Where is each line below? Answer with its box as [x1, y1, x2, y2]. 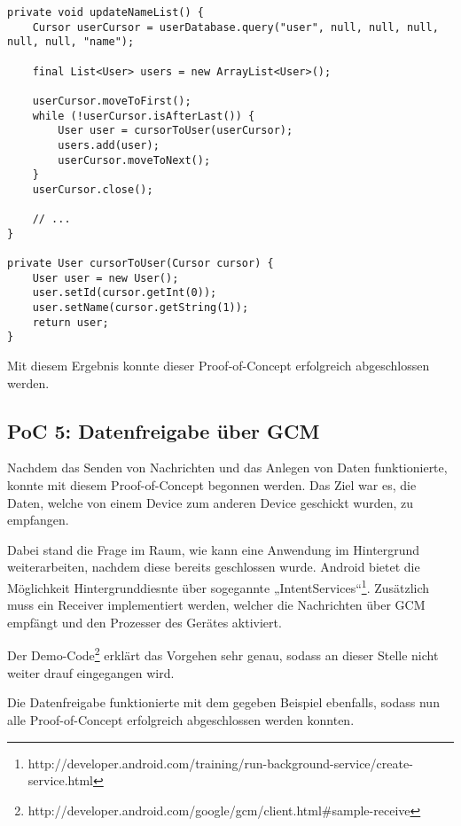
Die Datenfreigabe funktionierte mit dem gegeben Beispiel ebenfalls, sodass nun [7, 693, 440, 712]
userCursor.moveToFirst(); [32, 94, 191, 107]
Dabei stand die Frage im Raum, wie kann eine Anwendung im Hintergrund [7, 540, 420, 558]
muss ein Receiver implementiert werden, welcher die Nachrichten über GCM [7, 596, 426, 614]
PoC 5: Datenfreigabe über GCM [7, 417, 320, 444]
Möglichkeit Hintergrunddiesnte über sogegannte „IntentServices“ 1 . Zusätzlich [7, 576, 430, 596]
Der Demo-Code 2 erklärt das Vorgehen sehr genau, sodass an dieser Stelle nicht [7, 643, 439, 665]
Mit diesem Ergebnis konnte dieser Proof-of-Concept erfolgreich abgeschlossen [7, 356, 430, 375]
